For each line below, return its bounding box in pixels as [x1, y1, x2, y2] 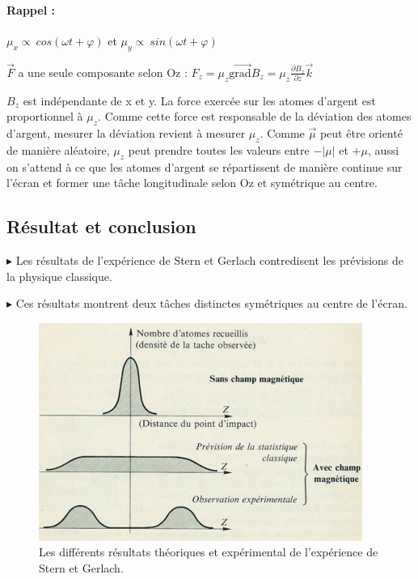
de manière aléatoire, [6, 141, 110, 158]
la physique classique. [6, 267, 112, 284]
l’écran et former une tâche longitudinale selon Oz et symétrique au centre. [6, 174, 378, 191]
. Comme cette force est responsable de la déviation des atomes [98, 108, 412, 125]
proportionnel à [6, 108, 83, 125]
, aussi [367, 141, 399, 158]
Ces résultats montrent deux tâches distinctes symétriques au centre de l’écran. [15, 295, 407, 312]
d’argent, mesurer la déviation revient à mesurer [6, 125, 246, 141]
